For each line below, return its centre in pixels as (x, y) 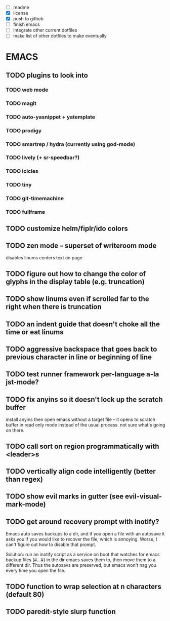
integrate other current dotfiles (45, 30)
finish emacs (26, 24)
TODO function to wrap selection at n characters (83, 586)
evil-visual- (144, 497)
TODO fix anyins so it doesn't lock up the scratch (84, 399)
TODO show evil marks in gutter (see (65, 497)
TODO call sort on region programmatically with (82, 446)
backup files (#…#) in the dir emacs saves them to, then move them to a (81, 560)
